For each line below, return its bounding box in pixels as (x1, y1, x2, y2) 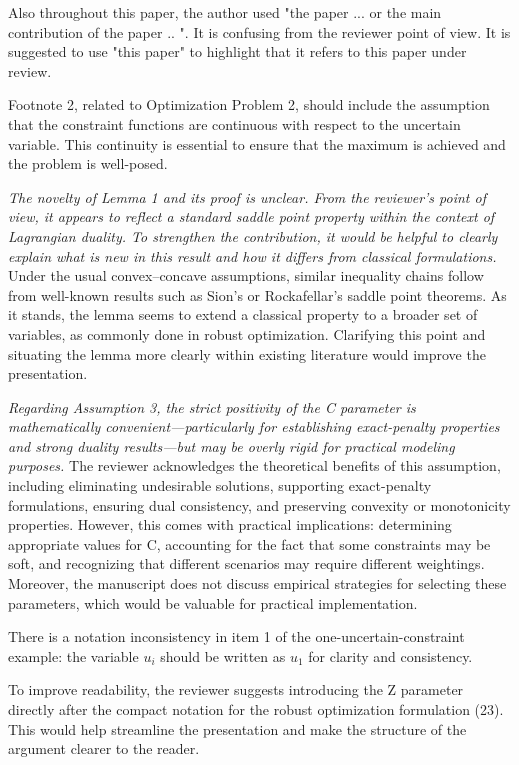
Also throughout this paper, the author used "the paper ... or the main (8, 2, 442, 22)
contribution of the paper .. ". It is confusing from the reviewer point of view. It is (8, 21, 511, 42)
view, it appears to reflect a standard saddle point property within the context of (8, 206, 495, 227)
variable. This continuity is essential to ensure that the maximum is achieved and (8, 133, 506, 154)
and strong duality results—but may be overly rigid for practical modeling (8, 435, 455, 456)
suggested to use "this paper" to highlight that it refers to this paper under (8, 41, 467, 62)
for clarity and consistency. (308, 645, 473, 666)
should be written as (160, 645, 286, 666)
